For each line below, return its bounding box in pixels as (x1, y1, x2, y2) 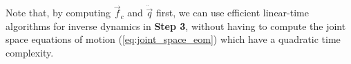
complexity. (6, 46, 54, 59)
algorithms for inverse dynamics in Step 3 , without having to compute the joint (6, 18, 346, 33)
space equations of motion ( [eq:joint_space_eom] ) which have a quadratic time (6, 32, 341, 46)
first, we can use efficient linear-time (155, 5, 309, 20)
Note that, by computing (6, 5, 111, 20)
